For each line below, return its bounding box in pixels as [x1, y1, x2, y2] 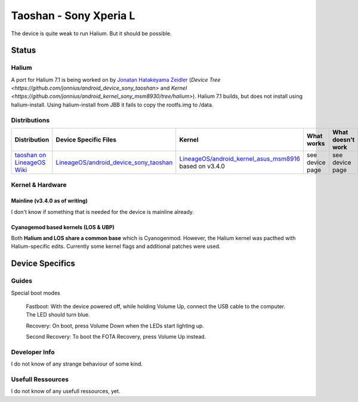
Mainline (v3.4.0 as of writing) [11, 197, 88, 204]
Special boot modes [11, 289, 60, 296]
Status [11, 45, 36, 56]
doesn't [332, 136, 355, 144]
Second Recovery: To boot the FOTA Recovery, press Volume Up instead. [26, 333, 206, 340]
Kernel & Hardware [11, 181, 67, 189]
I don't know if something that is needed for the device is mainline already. [11, 208, 194, 215]
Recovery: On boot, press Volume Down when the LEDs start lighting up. [26, 322, 204, 329]
